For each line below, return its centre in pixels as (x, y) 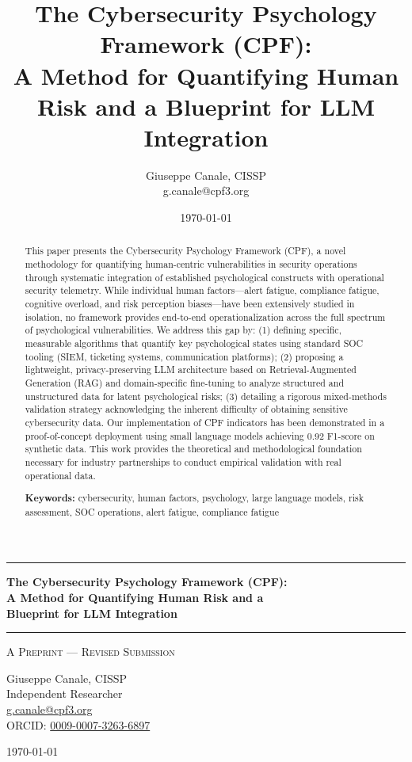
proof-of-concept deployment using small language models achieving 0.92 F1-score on (200, 435)
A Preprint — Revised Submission (91, 652)
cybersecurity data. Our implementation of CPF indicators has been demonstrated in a (205, 422)
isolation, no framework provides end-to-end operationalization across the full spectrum (205, 316)
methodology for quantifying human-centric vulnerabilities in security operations (191, 264)
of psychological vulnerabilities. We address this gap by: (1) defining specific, (183, 330)
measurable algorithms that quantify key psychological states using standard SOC (194, 343)
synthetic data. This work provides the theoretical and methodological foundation (193, 449)
